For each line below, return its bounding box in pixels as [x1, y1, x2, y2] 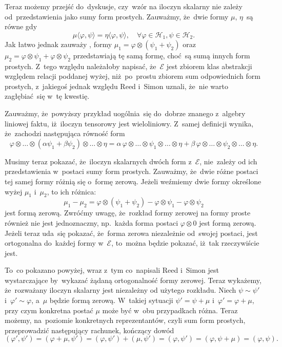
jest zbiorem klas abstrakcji [166, 60, 252, 71]
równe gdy [5, 21, 37, 32]
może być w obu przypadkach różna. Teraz [102, 305, 238, 315]
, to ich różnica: [47, 186, 96, 197]
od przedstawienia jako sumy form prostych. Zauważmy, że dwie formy [5, 11, 229, 21]
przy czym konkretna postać [5, 305, 93, 315]
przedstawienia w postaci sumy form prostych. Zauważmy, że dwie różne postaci [5, 166, 258, 177]
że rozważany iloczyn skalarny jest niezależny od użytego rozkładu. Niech [5, 285, 236, 295]
